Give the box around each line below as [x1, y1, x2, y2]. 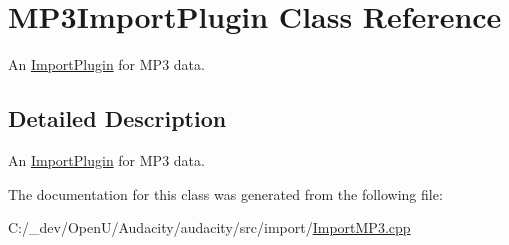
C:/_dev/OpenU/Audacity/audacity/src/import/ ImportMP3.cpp [8, 217, 411, 238]
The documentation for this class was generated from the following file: [8, 183, 443, 204]
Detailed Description [8, 103, 227, 134]
